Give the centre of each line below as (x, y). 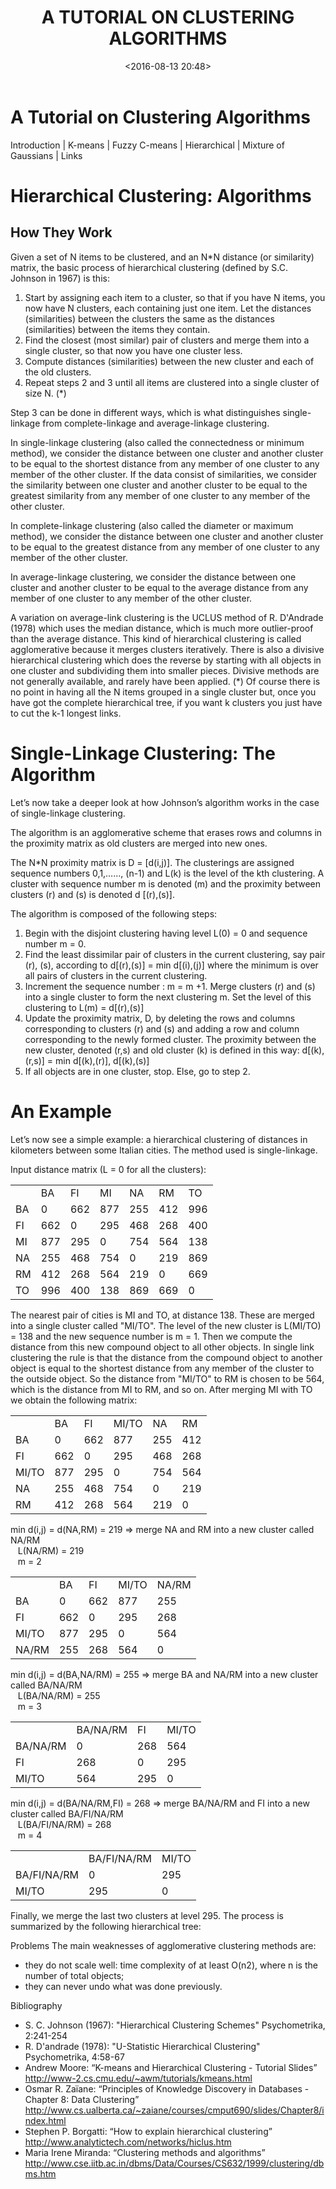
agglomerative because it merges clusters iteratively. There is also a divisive (167, 649)
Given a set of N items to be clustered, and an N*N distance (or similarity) (162, 257)
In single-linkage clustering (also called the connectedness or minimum (157, 442)
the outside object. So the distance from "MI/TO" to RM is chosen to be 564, (167, 1378)
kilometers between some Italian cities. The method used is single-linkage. (164, 1150)
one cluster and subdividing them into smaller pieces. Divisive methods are (165, 670)
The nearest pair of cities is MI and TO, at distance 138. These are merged (162, 1315)
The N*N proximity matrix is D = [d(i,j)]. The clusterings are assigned (152, 862)
